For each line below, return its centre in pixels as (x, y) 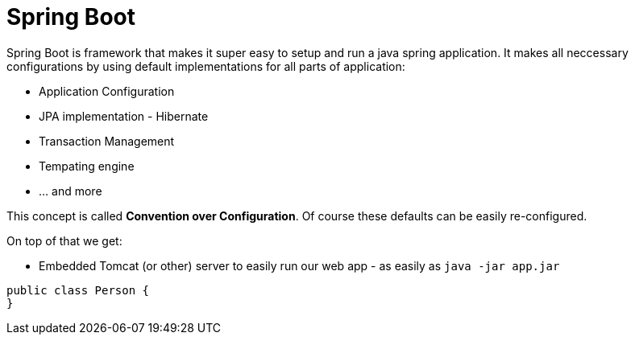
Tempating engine (87, 166)
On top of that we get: (64, 240)
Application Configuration (107, 91)
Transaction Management (107, 141)
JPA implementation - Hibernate (124, 116)
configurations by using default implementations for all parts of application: (206, 66)
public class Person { (78, 290)
